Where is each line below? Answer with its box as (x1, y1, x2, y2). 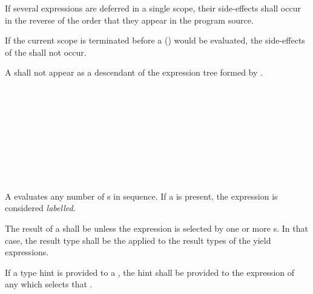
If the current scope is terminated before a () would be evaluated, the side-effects (5, 34, 305, 47)
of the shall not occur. (5, 45, 87, 58)
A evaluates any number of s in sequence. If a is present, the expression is (5, 189, 278, 202)
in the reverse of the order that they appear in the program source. (5, 13, 254, 26)
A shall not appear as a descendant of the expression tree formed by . (5, 66, 263, 79)
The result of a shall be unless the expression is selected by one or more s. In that (5, 221, 308, 234)
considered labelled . (5, 201, 76, 214)
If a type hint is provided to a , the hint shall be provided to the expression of (5, 266, 295, 278)
